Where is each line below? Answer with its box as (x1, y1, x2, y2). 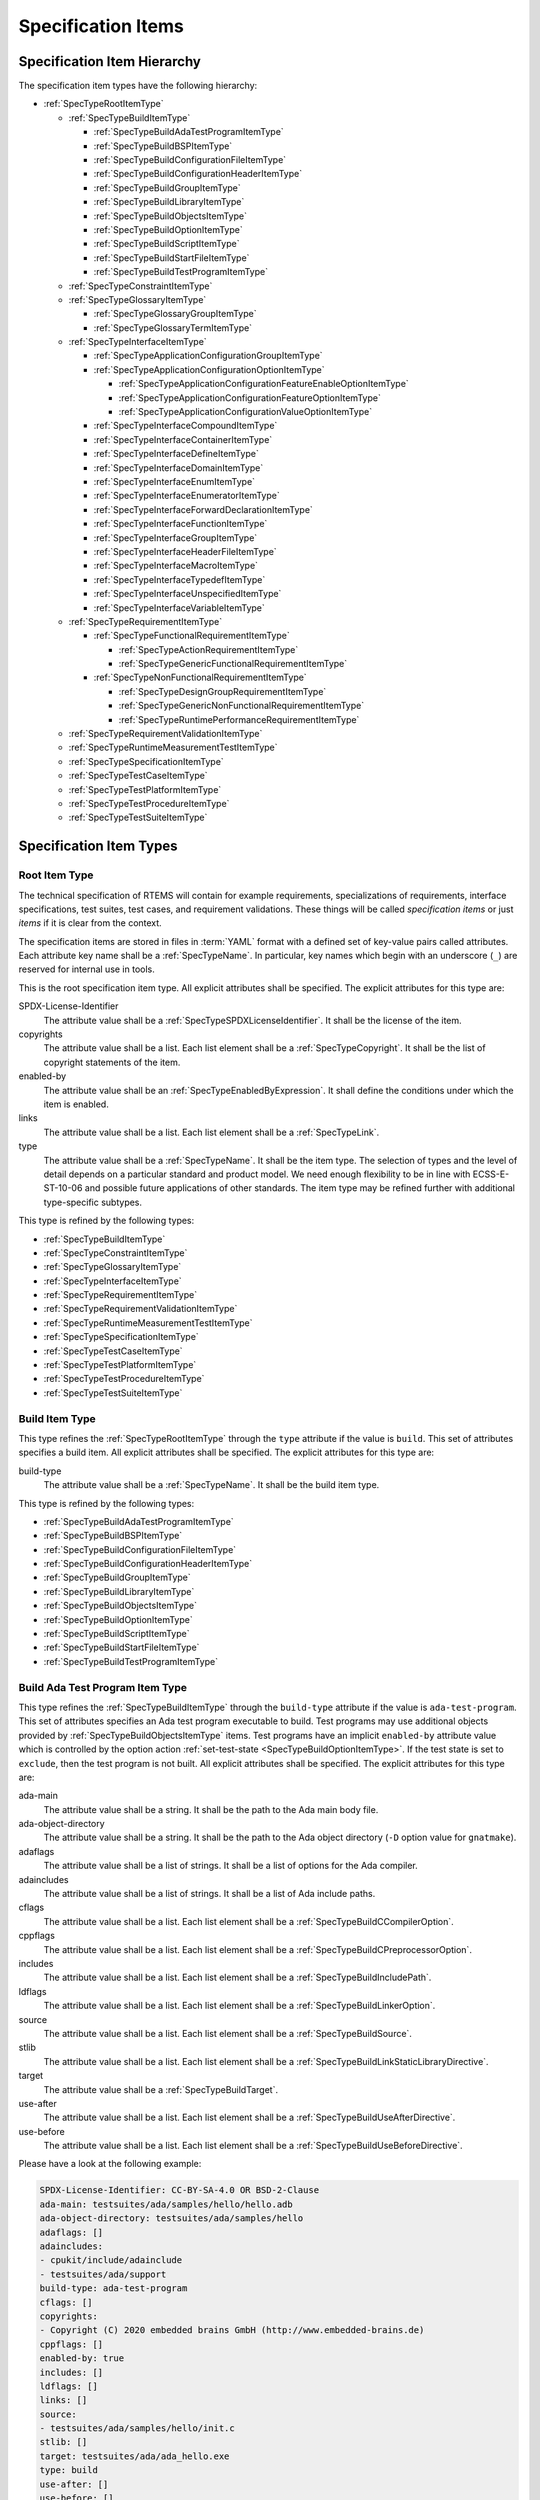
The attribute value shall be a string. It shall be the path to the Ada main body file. (43, 1803, 379, 1815)
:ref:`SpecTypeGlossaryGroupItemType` (93, 308, 257, 320)
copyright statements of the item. (43, 1056, 181, 1068)
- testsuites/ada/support (39, 2268, 167, 2280)
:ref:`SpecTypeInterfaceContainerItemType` (93, 433, 273, 445)
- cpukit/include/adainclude (39, 2255, 183, 2266)
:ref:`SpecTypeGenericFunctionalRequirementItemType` (118, 658, 348, 670)
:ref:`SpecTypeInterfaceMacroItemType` (93, 560, 259, 572)
